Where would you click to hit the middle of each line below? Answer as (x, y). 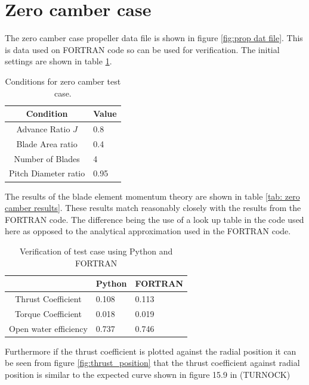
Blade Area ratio (47, 143)
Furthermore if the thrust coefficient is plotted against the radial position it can (151, 351)
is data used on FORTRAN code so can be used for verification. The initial (142, 49)
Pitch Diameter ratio (47, 173)
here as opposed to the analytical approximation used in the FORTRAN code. (148, 231)
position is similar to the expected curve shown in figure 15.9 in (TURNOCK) (148, 374)
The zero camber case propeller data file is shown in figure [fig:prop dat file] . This (154, 38)
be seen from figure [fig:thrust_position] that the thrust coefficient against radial (152, 363)
